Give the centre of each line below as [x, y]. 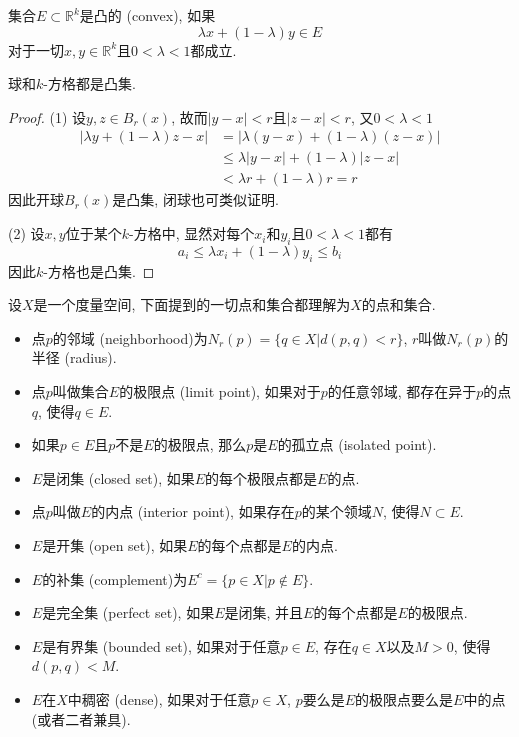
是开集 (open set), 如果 [115, 545]
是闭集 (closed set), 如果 [118, 477]
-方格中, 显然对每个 [191, 233]
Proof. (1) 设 [47, 116]
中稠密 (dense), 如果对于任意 [159, 698]
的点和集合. [398, 304]
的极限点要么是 [404, 698]
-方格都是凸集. [89, 83]
